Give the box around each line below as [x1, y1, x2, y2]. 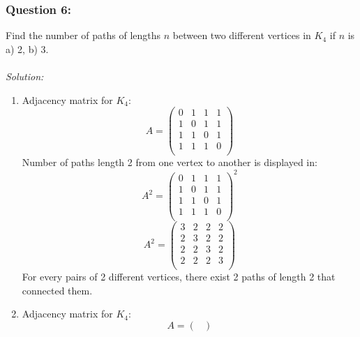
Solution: [6, 69, 44, 83]
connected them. [22, 283, 93, 297]
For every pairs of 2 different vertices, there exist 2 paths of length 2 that [22, 269, 336, 283]
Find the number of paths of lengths [6, 28, 161, 43]
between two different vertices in [172, 28, 311, 43]
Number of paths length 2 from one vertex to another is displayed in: [22, 155, 317, 170]
